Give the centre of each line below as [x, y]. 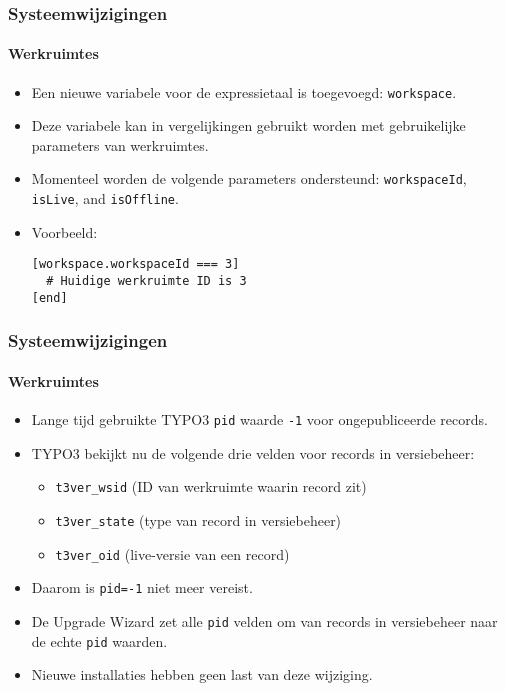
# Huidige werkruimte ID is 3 [146, 281]
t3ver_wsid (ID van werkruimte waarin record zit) [211, 486]
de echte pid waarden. [99, 640]
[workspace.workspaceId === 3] [135, 264]
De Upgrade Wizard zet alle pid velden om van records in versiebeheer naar [264, 620]
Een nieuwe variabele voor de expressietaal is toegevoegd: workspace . [244, 91]
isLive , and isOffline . [105, 198]
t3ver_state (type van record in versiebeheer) [198, 519]
